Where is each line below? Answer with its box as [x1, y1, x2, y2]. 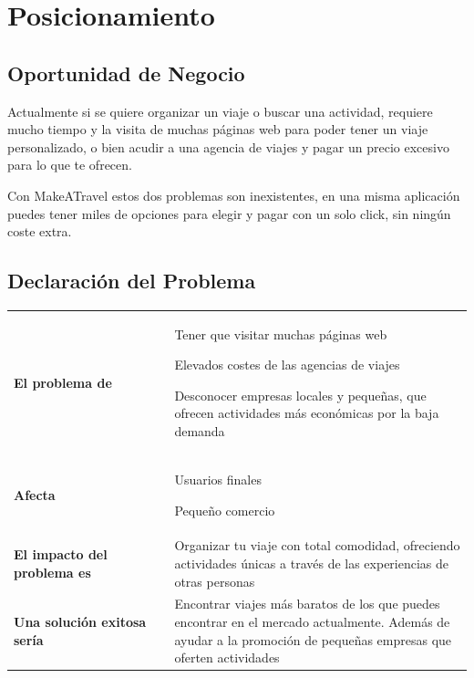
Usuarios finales [174, 469, 262, 488]
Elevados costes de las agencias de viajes [174, 355, 400, 374]
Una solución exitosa [14, 611, 147, 631]
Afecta [14, 485, 56, 504]
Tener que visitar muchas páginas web [174, 324, 387, 343]
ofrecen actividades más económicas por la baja [174, 403, 439, 422]
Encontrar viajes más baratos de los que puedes [174, 594, 440, 613]
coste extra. [7, 222, 72, 241]
